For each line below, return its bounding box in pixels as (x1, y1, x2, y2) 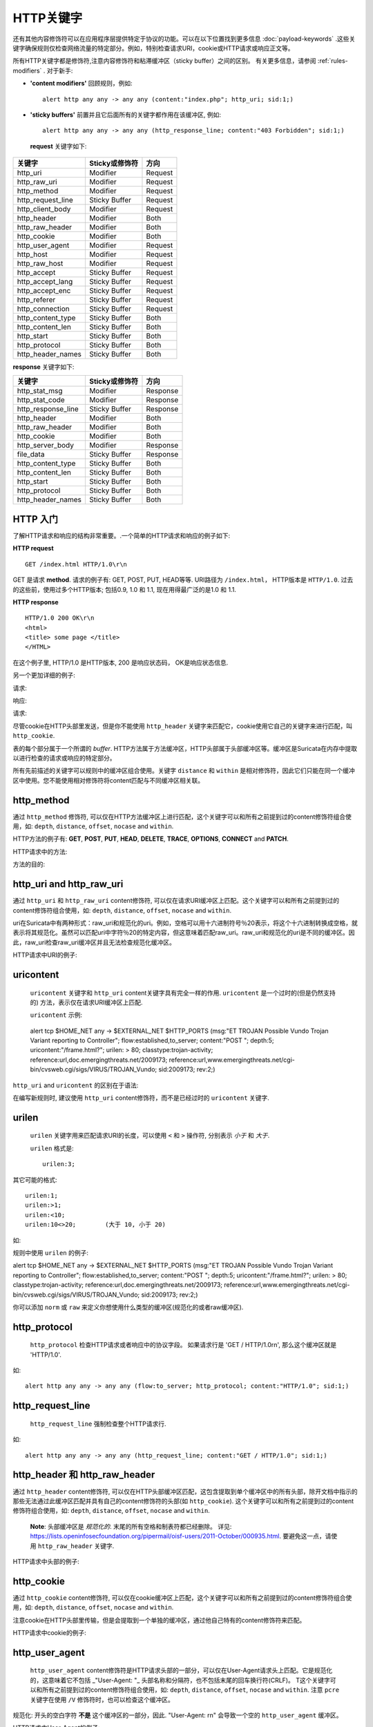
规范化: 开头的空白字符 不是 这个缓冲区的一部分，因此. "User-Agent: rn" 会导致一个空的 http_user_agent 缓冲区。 (12, 1710, 343, 1719)
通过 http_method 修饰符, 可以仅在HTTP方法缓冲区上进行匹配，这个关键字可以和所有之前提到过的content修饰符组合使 (12, 812, 352, 821)
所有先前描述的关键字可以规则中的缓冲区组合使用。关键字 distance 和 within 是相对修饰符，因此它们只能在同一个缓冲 (12, 767, 355, 775)
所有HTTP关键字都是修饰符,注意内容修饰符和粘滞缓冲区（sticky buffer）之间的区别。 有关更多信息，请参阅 (12, 57, 316, 65)
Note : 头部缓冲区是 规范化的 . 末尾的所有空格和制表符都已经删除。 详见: (30, 1522, 232, 1530)
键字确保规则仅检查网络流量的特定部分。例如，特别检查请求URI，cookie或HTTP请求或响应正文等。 (12, 44, 294, 52)
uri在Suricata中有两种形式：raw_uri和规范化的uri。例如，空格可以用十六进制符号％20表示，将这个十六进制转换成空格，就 (12, 919, 358, 927)
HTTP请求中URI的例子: (12, 951, 77, 960)
